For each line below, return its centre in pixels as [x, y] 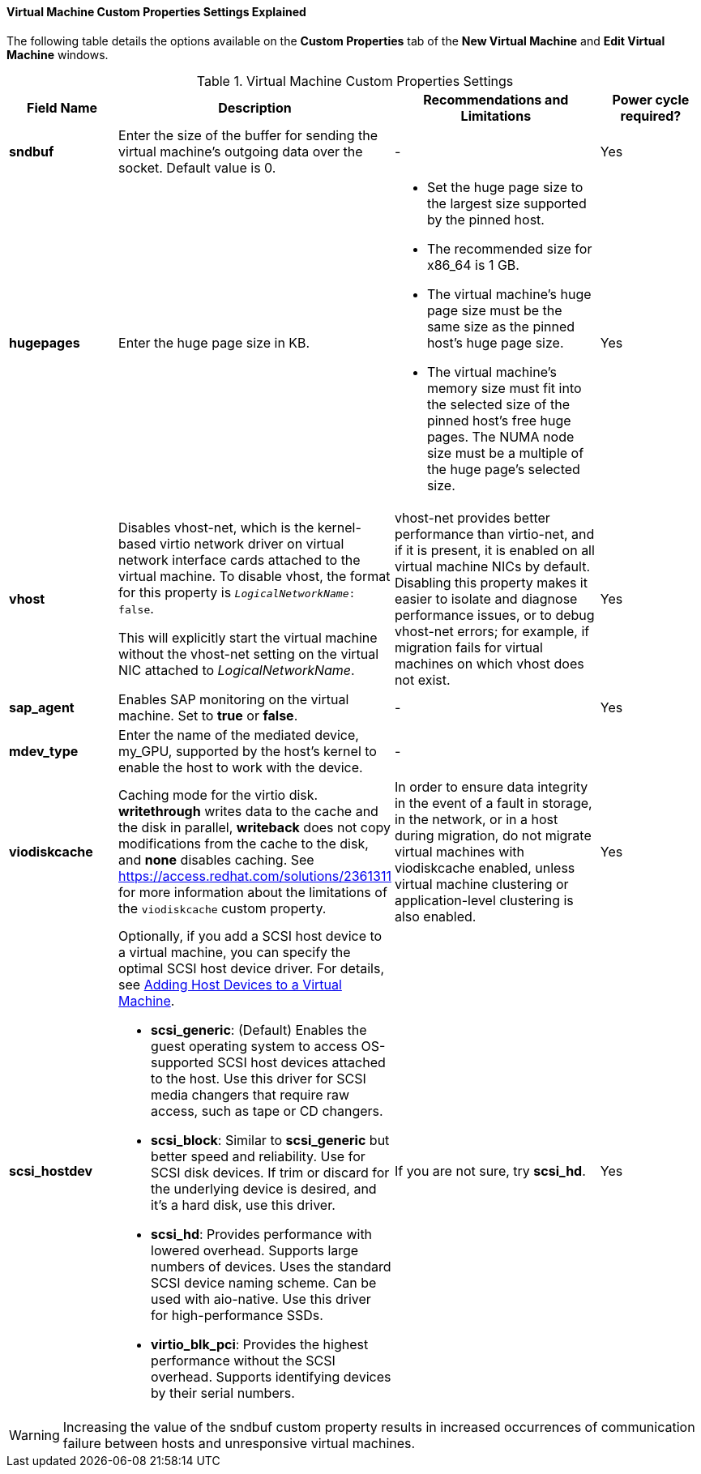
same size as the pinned [501, 326]
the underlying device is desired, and [264, 1188]
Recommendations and [496, 99]
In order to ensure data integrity [491, 786]
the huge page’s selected [503, 469]
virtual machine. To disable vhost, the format [254, 576]
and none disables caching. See [216, 859]
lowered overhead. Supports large [255, 1250]
